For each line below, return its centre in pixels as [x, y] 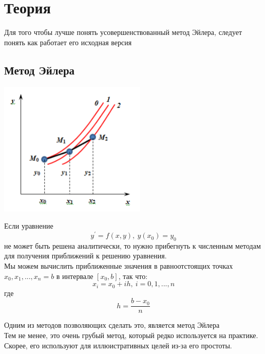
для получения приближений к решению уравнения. [86, 256]
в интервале [75, 276]
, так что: [133, 276]
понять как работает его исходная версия [68, 42]
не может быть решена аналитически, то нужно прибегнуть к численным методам [132, 245]
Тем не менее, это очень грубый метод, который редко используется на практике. [131, 335]
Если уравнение [29, 226]
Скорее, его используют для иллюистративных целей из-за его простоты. [118, 345]
